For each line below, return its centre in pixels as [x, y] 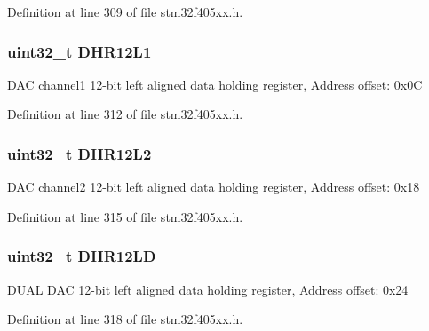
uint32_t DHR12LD [82, 256]
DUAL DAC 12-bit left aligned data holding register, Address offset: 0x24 [208, 289]
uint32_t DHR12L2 [79, 153]
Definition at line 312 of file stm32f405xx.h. [125, 114]
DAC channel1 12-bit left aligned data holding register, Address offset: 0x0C [215, 84]
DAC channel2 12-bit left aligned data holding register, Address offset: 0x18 [214, 187]
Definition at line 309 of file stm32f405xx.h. [125, 12]
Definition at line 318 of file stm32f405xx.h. [125, 319]
